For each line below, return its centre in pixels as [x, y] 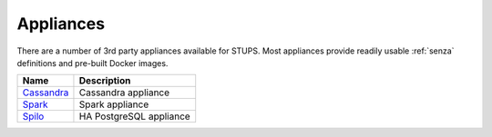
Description [105, 81]
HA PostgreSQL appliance [134, 116]
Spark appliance [114, 104]
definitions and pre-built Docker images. [92, 63]
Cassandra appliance [124, 93]
